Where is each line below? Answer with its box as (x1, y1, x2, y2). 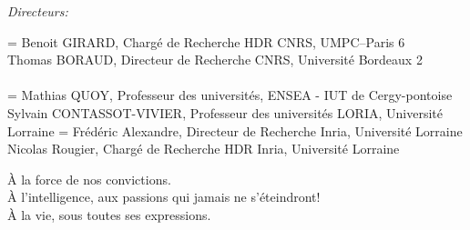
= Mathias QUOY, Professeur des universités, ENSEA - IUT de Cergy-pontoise (7, 85, 453, 105)
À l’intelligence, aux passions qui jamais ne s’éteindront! (7, 187, 321, 206)
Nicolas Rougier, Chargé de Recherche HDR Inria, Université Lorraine (7, 139, 400, 158)
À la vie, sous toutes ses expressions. (7, 205, 211, 224)
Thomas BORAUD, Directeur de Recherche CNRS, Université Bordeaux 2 (7, 50, 423, 69)
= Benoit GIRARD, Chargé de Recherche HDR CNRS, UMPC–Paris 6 (7, 32, 405, 51)
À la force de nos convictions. (7, 169, 171, 188)
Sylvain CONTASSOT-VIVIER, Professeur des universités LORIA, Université (7, 103, 443, 122)
